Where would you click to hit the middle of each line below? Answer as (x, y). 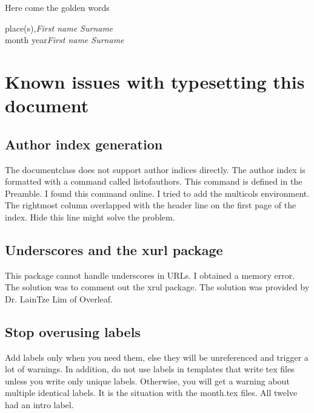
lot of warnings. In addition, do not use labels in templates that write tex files (150, 369)
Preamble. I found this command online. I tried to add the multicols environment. (157, 193)
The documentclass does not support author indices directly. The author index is (155, 169)
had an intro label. (39, 405)
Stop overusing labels (73, 331)
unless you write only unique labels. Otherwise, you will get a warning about (147, 381)
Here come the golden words (57, 7)
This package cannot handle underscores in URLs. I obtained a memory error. (150, 275)
